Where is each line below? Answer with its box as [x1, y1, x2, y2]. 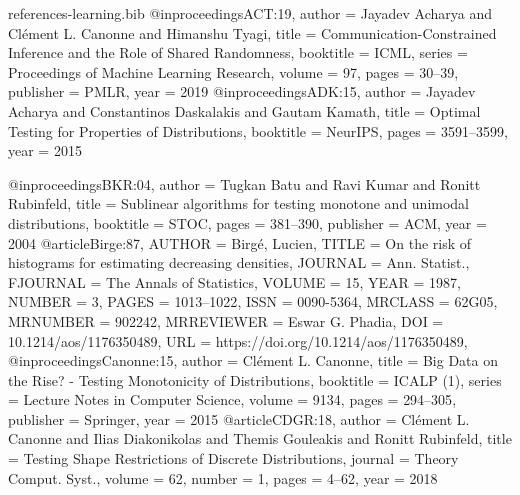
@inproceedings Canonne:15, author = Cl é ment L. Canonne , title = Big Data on [8, 350, 499, 371]
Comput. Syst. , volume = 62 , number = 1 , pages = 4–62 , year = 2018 [8, 467, 438, 488]
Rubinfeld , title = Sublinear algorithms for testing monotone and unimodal [8, 193, 470, 214]
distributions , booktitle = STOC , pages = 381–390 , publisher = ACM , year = [8, 212, 487, 233]
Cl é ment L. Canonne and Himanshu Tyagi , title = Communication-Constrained [8, 22, 497, 43]
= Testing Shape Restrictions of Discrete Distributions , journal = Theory [8, 448, 459, 469]
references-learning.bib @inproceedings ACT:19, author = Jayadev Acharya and [8, 3, 493, 23]
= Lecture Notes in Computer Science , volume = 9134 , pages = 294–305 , [8, 389, 457, 410]
